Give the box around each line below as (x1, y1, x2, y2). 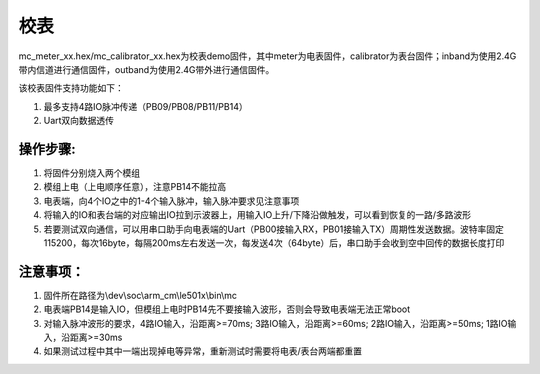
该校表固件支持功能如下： (18, 82, 124, 94)
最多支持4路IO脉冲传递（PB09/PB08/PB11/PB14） (43, 100, 249, 112)
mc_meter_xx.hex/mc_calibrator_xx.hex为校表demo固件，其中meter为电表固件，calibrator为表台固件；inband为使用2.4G (18, 50, 517, 62)
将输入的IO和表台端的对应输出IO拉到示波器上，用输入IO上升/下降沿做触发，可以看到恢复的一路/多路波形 (43, 209, 472, 221)
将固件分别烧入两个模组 (43, 167, 140, 179)
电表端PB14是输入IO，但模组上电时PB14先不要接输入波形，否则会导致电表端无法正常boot (43, 303, 411, 315)
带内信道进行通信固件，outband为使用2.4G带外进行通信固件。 (18, 63, 275, 75)
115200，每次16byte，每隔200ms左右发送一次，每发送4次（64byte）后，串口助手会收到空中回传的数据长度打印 (43, 236, 505, 249)
